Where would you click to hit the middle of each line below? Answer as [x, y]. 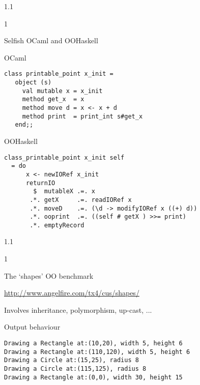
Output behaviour [32, 327]
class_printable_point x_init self [64, 157]
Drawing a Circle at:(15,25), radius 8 [72, 360]
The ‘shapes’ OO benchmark [49, 275]
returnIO [40, 183]
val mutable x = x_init [62, 91]
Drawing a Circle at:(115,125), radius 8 [75, 369]
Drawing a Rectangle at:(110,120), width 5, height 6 [97, 352]
